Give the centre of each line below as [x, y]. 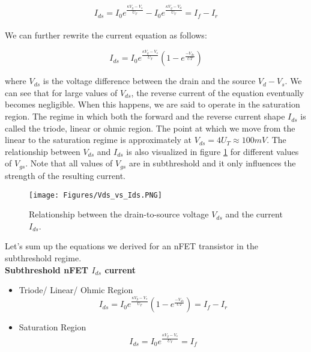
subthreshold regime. [43, 257]
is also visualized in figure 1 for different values [213, 151]
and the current [254, 214]
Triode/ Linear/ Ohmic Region [76, 290]
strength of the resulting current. [65, 175]
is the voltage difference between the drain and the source [149, 81]
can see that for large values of [61, 92]
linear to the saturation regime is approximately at [98, 140]
